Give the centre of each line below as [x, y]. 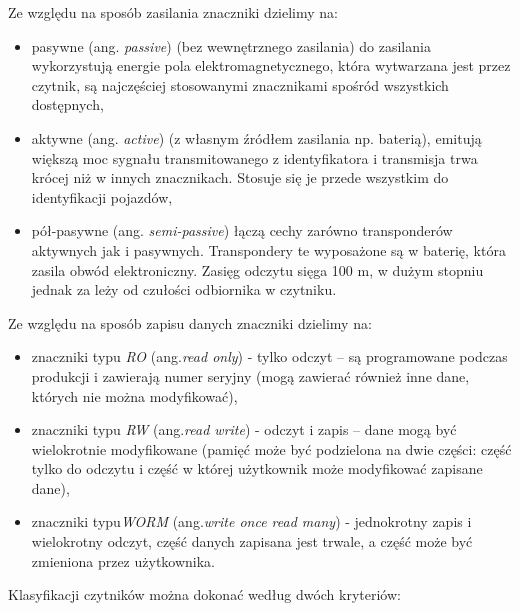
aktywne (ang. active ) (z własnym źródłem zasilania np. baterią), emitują [256, 137]
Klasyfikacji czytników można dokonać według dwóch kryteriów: [204, 594]
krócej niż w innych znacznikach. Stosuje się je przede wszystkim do [240, 177]
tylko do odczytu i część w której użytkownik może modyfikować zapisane [257, 468]
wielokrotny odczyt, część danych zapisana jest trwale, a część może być [252, 541]
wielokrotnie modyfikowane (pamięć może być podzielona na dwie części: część [271, 448]
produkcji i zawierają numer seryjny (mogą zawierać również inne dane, [250, 375]
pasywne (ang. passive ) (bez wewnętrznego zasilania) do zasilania [231, 45]
